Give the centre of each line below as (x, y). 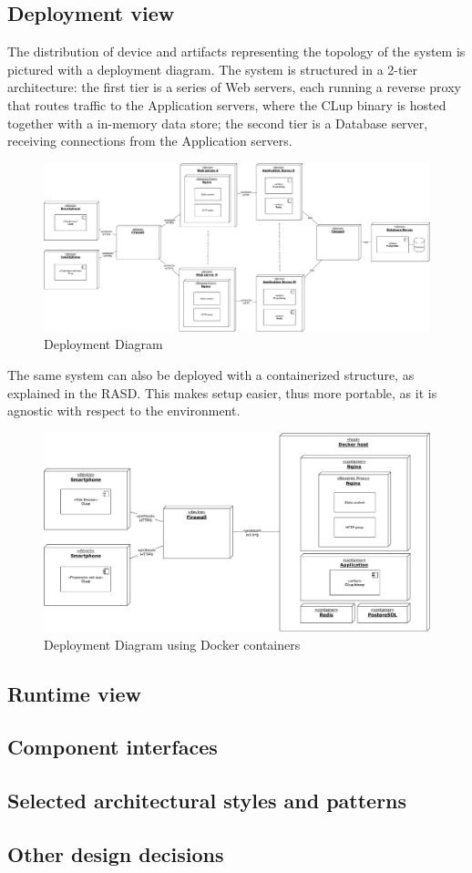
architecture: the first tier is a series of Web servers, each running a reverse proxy (234, 87)
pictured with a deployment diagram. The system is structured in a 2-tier (213, 69)
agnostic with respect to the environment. (124, 411)
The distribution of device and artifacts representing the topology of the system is (236, 51)
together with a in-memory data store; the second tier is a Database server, (218, 123)
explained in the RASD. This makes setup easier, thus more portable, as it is (222, 392)
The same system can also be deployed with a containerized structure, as (211, 375)
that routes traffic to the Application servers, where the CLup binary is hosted (227, 104)
